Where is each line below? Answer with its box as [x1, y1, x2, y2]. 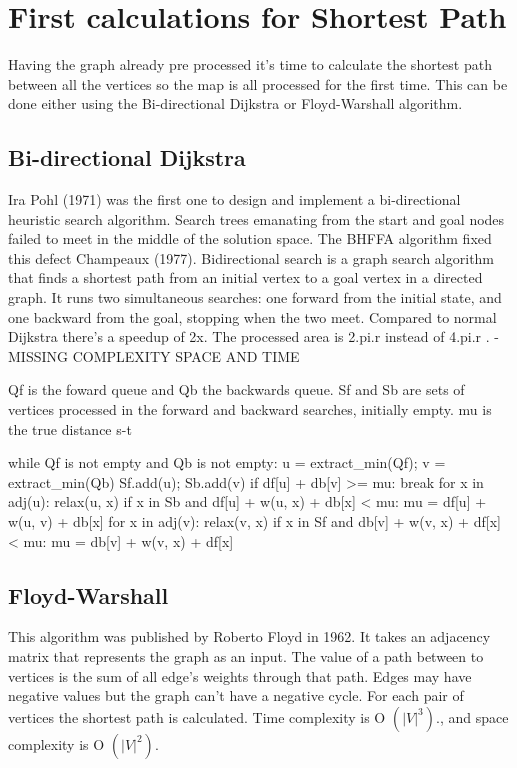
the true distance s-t [8, 418, 132, 439]
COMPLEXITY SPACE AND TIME [72, 345, 300, 366]
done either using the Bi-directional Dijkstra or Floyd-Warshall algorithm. [8, 93, 463, 114]
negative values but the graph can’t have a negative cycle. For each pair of [8, 685, 464, 706]
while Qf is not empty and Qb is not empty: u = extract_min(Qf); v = [8, 452, 446, 473]
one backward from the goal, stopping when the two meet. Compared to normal [8, 306, 497, 327]
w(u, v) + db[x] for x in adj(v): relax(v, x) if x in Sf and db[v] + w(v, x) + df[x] [8, 511, 501, 532]
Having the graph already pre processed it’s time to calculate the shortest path [8, 54, 492, 75]
